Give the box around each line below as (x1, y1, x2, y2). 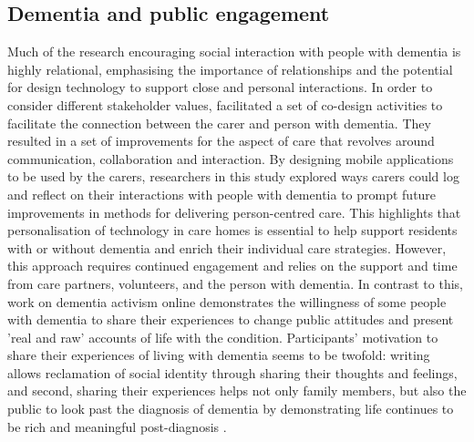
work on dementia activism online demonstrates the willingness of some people (7, 292, 447, 311)
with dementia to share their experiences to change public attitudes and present (7, 310, 454, 329)
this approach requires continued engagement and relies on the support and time (7, 256, 458, 275)
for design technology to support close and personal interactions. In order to (7, 77, 433, 97)
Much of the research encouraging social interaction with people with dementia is (7, 42, 461, 61)
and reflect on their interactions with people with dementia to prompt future (7, 184, 437, 203)
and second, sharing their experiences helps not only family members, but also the (7, 381, 467, 400)
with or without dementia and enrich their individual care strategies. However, (7, 238, 447, 257)
